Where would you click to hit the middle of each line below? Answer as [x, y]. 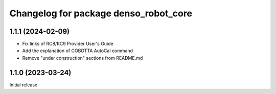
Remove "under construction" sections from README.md [83, 58]
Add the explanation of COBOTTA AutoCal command [77, 51]
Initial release [24, 85]
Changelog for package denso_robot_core [101, 13]
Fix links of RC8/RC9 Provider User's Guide [68, 44]
